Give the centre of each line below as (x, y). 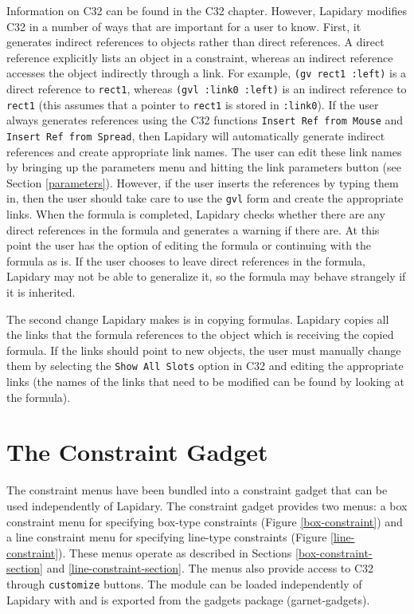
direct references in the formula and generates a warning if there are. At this (193, 229)
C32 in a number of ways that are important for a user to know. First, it (184, 26)
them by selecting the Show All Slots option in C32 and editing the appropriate (205, 366)
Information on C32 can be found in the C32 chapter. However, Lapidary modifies (207, 10)
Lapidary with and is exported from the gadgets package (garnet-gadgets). (188, 599)
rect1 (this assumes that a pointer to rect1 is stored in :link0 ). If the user (193, 104)
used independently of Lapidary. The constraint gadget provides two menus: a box (207, 506)
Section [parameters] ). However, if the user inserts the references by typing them (203, 182)
